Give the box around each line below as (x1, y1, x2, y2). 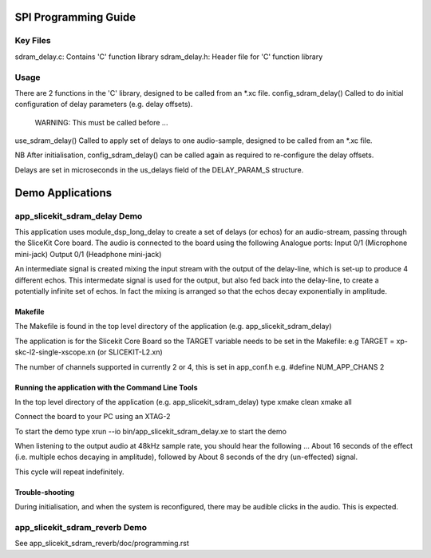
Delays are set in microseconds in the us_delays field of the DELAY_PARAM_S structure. (14, 164, 304, 175)
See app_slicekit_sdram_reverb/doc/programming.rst (14, 539, 189, 548)
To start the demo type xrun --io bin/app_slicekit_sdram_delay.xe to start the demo (14, 426, 287, 436)
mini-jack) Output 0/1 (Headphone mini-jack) (14, 249, 162, 259)
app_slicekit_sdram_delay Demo (14, 210, 143, 221)
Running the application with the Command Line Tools (14, 382, 198, 392)
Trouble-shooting (14, 487, 75, 497)
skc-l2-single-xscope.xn (14, 347, 96, 357)
